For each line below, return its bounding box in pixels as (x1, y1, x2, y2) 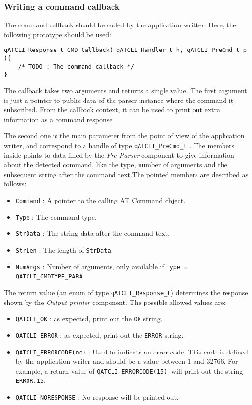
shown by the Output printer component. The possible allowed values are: (4, 297, 226, 307)
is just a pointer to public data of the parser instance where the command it (4, 95, 234, 105)
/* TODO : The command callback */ (18, 63, 134, 70)
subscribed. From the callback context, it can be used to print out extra (4, 104, 221, 115)
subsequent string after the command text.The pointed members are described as (4, 169, 249, 179)
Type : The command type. (15, 211, 97, 222)
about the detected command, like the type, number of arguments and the (4, 159, 227, 170)
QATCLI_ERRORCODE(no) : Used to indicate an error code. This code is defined (15, 346, 248, 356)
